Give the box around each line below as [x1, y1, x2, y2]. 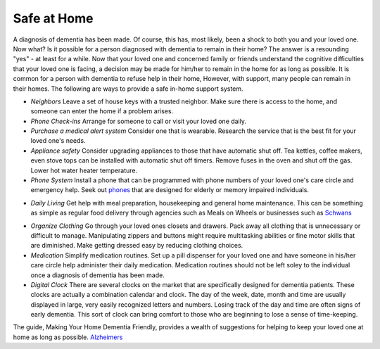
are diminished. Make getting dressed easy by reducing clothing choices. [30, 241, 243, 250]
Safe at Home [13, 11, 94, 26]
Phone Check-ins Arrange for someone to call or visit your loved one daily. [30, 117, 246, 125]
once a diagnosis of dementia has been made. [30, 271, 165, 279]
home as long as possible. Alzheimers [13, 333, 123, 341]
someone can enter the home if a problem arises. [30, 107, 174, 115]
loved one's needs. [30, 137, 86, 145]
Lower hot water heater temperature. [30, 166, 138, 174]
